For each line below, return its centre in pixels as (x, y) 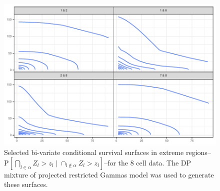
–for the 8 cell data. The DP (148, 162)
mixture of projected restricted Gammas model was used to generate (109, 174)
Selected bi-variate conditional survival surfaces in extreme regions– (107, 152)
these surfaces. (26, 184)
